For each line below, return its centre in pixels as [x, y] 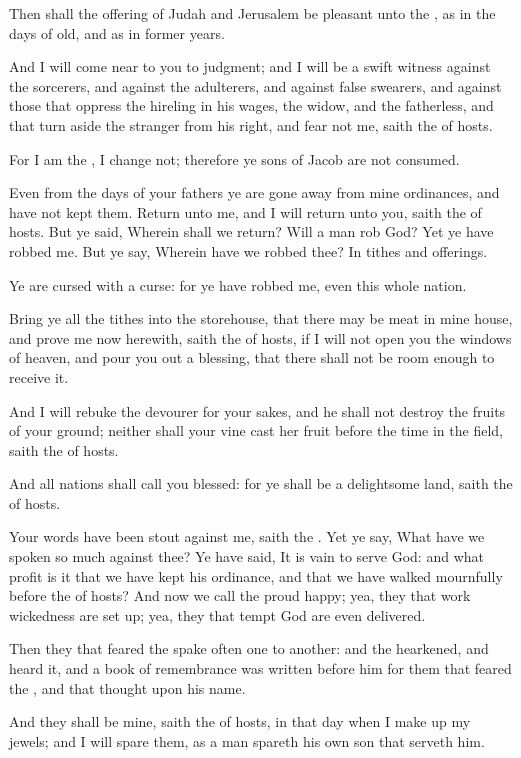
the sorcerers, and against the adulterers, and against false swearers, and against [255, 85]
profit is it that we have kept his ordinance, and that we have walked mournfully [256, 575]
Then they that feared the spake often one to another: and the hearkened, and [249, 648]
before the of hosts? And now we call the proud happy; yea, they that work [240, 595]
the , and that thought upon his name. [127, 687]
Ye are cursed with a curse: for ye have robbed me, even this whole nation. [238, 284]
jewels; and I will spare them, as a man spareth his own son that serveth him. [247, 740]
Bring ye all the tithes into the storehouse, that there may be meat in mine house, [261, 318]
